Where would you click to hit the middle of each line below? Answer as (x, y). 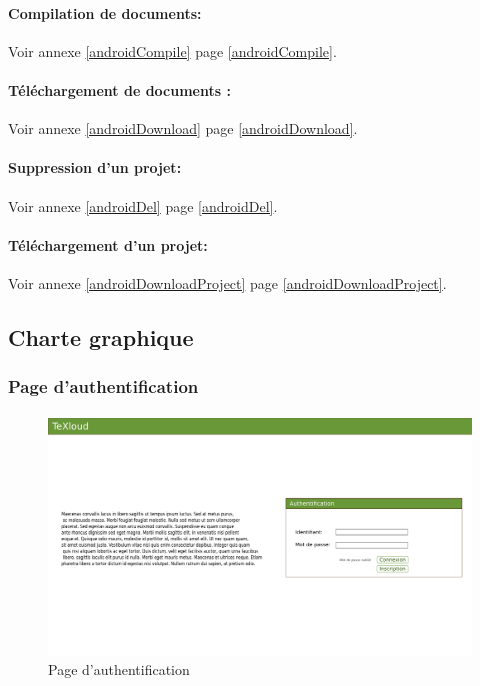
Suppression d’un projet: (95, 167)
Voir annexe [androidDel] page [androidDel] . (143, 205)
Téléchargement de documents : (119, 89)
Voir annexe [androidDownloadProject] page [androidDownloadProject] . (227, 282)
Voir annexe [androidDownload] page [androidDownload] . (183, 128)
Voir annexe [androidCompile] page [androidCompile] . (172, 50)
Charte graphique (101, 336)
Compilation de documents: (105, 12)
